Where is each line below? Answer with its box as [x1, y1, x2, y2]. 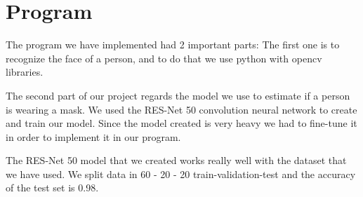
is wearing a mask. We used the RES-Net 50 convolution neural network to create [6, 102, 357, 116]
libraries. [6, 64, 44, 79]
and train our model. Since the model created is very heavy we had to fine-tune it [6, 116, 357, 130]
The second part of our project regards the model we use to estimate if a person [6, 88, 350, 102]
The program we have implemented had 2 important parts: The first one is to [6, 37, 340, 52]
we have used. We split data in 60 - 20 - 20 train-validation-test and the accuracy [6, 166, 356, 181]
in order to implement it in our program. [6, 129, 181, 144]
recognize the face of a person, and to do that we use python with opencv [6, 50, 322, 65]
